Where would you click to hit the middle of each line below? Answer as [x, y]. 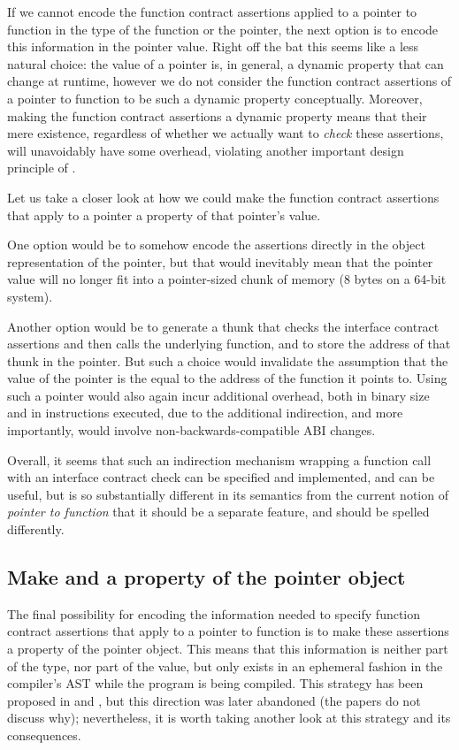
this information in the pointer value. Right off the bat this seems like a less [213, 46]
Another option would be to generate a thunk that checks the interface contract [223, 326]
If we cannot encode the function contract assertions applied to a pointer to [212, 11]
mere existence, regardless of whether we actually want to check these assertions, [226, 133]
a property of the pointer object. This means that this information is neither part [228, 649]
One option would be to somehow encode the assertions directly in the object [216, 245]
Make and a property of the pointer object [207, 577]
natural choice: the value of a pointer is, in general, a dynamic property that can [226, 63]
